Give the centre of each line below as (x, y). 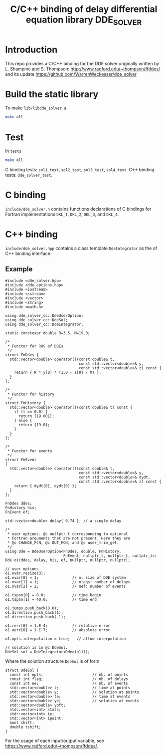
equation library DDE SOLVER (84, 20)
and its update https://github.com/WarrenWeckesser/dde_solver (71, 74)
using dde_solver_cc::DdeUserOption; (44, 315)
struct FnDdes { (22, 355)
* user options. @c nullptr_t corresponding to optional (68, 534)
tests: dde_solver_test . (29, 175)
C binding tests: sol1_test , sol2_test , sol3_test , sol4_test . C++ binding (80, 170)
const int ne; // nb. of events (69, 683)
